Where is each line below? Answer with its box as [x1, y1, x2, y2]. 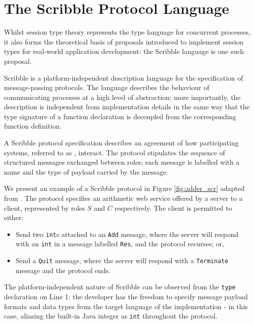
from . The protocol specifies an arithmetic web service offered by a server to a [4, 193, 243, 203]
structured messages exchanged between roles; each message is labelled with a [4, 157, 240, 167]
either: [4, 212, 23, 223]
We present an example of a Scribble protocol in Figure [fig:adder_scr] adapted [4, 183, 245, 193]
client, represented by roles [4, 202, 85, 213]
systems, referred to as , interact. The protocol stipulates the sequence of [4, 147, 225, 157]
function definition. [4, 121, 62, 131]
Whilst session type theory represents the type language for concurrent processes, [4, 27, 251, 37]
